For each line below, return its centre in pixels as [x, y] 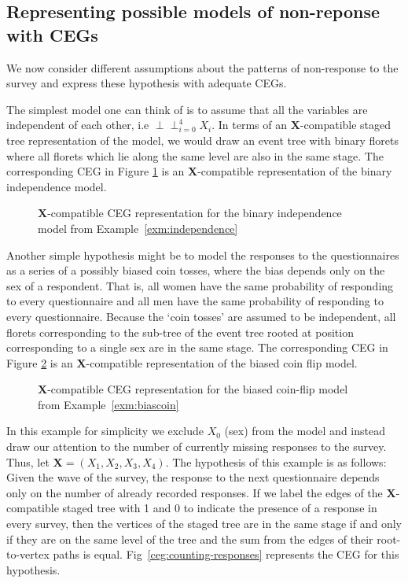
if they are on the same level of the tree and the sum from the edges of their [190, 539]
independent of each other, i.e [78, 125]
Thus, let [28, 461]
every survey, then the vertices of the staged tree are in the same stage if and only [204, 524]
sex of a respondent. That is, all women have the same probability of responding [200, 285]
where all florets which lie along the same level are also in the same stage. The [195, 155]
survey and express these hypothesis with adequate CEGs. [147, 83]
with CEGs [52, 34]
